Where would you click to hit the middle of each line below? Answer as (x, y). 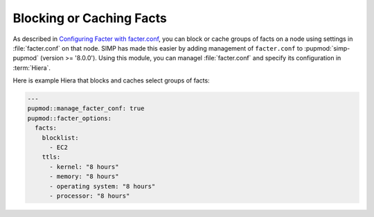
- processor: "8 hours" (90, 196)
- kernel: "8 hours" (84, 167)
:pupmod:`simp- (327, 48)
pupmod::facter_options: (70, 118)
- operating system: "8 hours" (103, 186)
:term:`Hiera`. (32, 68)
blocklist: (60, 138)
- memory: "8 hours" (84, 176)
